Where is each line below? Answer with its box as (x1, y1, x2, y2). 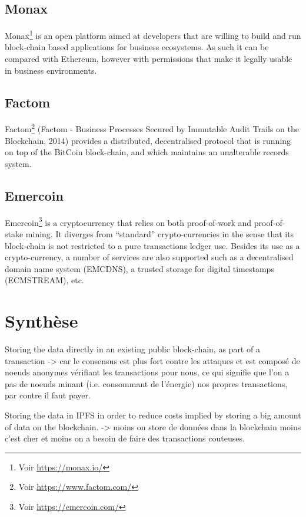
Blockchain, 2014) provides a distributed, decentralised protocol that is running (5, 134, 291, 146)
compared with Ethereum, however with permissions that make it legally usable (5, 53, 292, 65)
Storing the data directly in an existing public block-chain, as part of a (5, 343, 260, 355)
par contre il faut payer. (5, 389, 91, 401)
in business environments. (5, 64, 97, 76)
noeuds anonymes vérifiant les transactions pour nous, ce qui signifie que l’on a (5, 366, 290, 378)
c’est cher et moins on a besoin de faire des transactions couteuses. (5, 432, 245, 444)
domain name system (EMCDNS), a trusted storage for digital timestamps (5, 262, 274, 274)
